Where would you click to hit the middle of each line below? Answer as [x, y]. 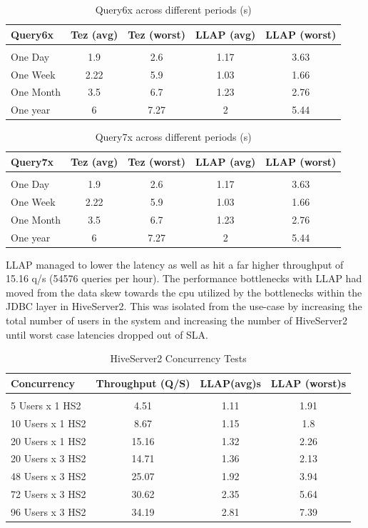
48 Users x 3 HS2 [48, 476]
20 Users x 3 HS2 [48, 458]
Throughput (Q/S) [143, 383]
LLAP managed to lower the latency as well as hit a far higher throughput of [175, 264]
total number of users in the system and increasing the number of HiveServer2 [177, 320]
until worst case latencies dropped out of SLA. [107, 334]
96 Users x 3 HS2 [48, 511]
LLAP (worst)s [308, 383]
